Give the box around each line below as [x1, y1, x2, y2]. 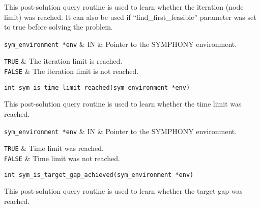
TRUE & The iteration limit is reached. [4, 56, 123, 66]
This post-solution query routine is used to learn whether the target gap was [4, 186, 243, 196]
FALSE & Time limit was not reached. [4, 152, 120, 163]
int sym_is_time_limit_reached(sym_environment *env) [4, 84, 190, 91]
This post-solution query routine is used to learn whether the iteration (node [4, 2, 244, 12]
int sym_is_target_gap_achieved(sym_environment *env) [4, 171, 194, 178]
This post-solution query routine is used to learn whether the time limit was [4, 98, 242, 109]
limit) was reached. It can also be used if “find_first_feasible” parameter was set [4, 11, 256, 22]
